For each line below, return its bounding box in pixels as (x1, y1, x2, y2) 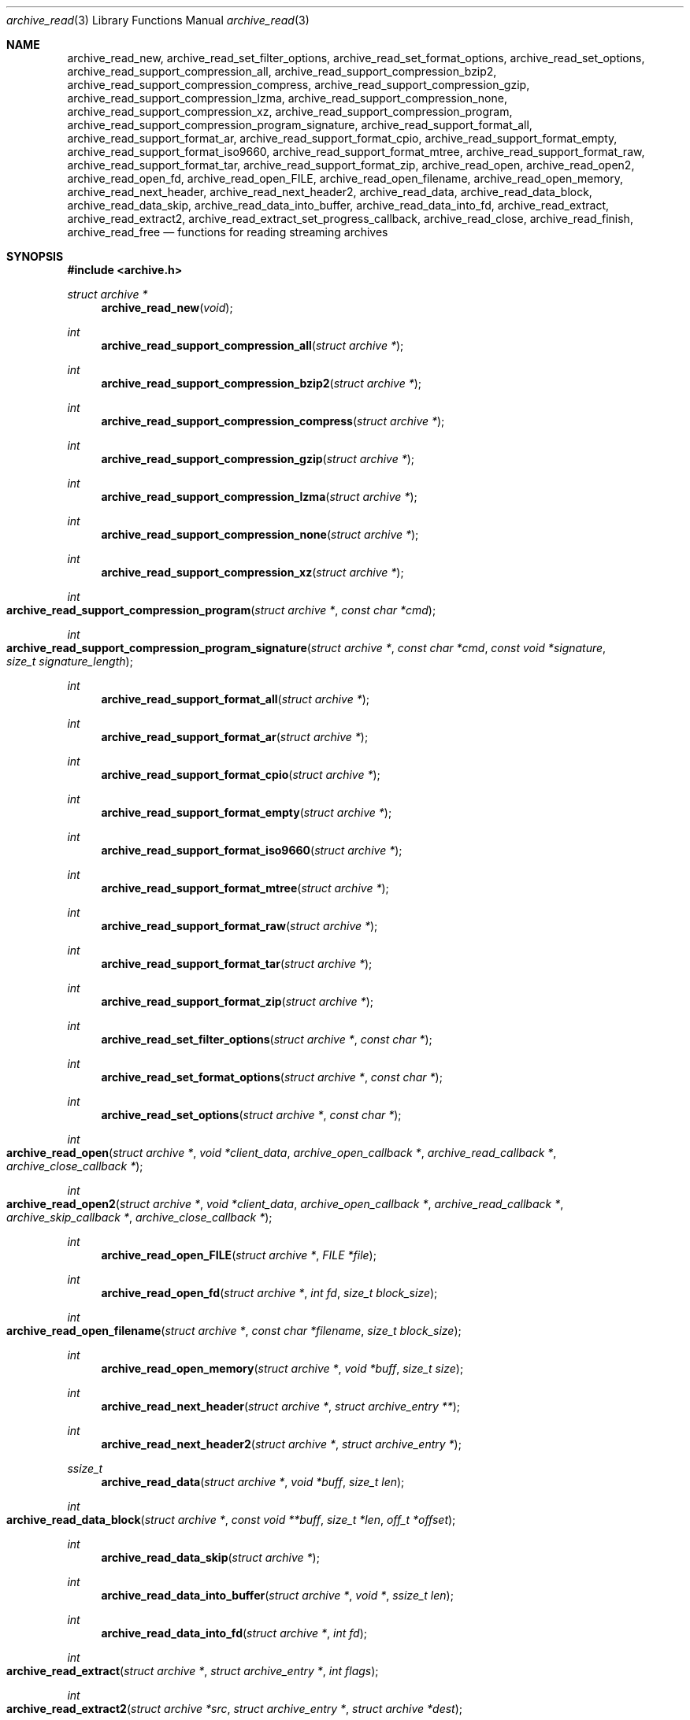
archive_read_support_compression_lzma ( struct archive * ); (101, 490, 417, 503)
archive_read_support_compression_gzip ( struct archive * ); (101, 452, 415, 465)
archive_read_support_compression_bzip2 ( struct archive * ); (101, 376, 422, 390)
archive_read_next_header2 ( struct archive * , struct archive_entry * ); (101, 1437, 462, 1451)
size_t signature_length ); (6, 654, 133, 668)
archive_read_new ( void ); (101, 301, 233, 314)
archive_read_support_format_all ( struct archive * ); (101, 692, 370, 706)
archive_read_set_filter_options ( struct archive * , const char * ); (101, 1032, 432, 1046)
